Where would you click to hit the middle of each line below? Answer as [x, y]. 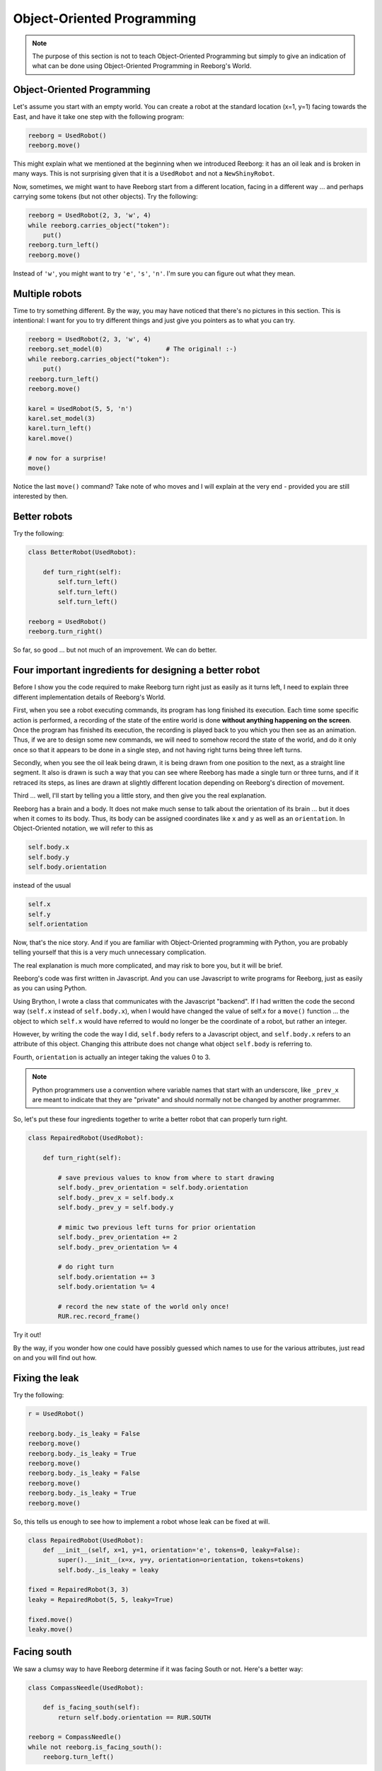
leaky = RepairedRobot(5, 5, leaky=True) [101, 1600]
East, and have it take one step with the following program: [98, 116]
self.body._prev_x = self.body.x [116, 1198]
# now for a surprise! [67, 458]
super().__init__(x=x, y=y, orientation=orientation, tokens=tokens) [181, 1560]
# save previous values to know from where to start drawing [166, 1177]
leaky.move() [51, 1630]
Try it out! [27, 1335]
